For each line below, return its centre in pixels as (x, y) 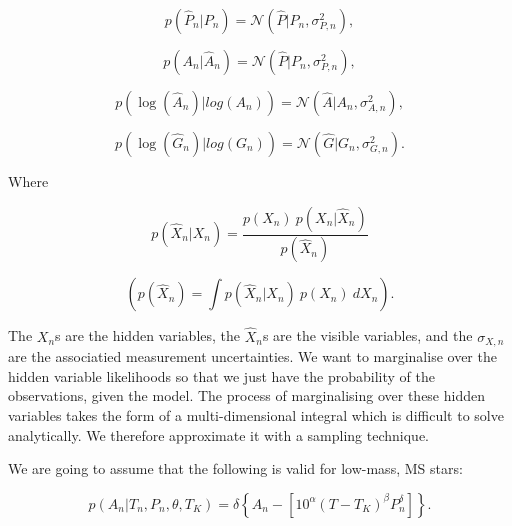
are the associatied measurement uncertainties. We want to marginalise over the (252, 356)
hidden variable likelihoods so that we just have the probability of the (221, 375)
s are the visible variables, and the (367, 335)
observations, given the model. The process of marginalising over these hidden (246, 395)
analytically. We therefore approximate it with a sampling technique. (219, 434)
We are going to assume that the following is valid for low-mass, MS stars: (235, 468)
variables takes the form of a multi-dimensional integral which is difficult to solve (256, 414)
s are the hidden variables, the (148, 335)
